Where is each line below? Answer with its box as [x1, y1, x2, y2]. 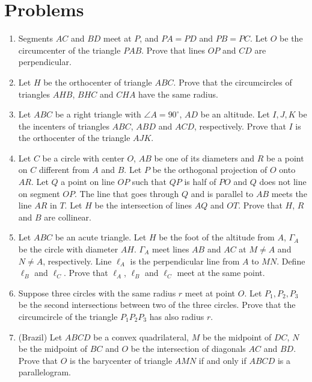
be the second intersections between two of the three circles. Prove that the [18, 298, 296, 311]
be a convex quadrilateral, [93, 330, 189, 343]
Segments [18, 32, 54, 45]
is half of [184, 175, 216, 188]
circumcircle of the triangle [18, 310, 118, 322]
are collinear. [44, 210, 91, 223]
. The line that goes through [75, 187, 179, 199]
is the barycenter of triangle [70, 354, 173, 366]
